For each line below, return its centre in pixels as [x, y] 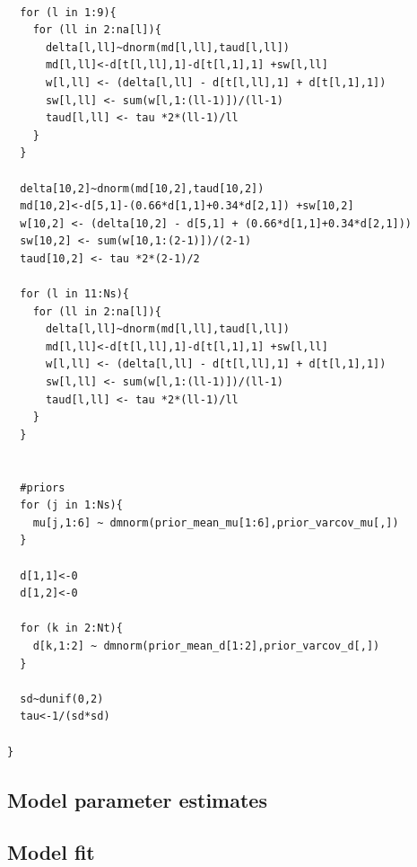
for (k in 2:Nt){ [71, 628]
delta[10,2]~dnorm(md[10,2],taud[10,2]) [142, 188]
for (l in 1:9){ [68, 12]
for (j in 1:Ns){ [71, 505]
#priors [43, 487]
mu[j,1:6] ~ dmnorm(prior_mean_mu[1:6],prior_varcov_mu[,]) [216, 522]
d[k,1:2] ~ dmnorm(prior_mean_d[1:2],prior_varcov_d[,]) [206, 646]
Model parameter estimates [137, 799]
